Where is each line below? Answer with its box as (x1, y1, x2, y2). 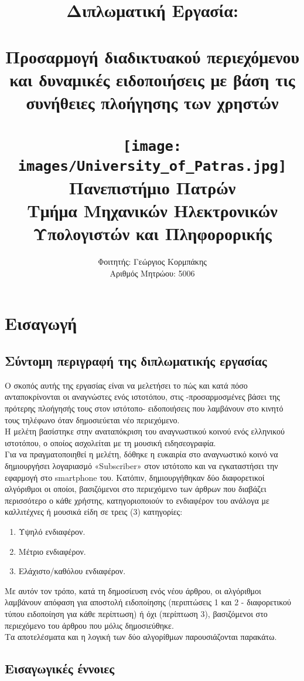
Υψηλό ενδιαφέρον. (18, 525, 86, 537)
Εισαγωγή (5, 311, 77, 335)
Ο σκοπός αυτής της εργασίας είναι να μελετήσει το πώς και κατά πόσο (5, 379, 248, 391)
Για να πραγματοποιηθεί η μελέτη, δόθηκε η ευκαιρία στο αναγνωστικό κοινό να (5, 448, 278, 460)
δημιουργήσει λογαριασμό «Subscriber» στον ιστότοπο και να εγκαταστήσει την (5, 459, 278, 471)
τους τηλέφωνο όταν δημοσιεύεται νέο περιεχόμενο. (5, 413, 180, 426)
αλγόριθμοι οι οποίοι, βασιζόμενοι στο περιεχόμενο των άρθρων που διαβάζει (5, 483, 267, 495)
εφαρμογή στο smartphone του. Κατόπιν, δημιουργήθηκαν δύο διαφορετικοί (5, 471, 265, 483)
